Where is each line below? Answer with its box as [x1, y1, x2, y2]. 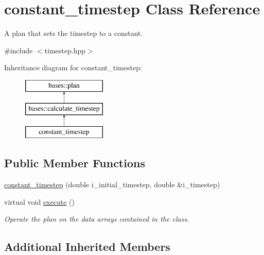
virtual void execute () [4, 196, 75, 207]
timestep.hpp [44, 45, 85, 55]
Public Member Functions [4, 155, 145, 171]
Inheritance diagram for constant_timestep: [4, 62, 142, 73]
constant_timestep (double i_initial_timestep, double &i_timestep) [4, 179, 220, 190]
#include [4, 45, 33, 55]
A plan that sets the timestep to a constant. [4, 28, 143, 38]
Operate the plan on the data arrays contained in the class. [4, 213, 189, 224]
